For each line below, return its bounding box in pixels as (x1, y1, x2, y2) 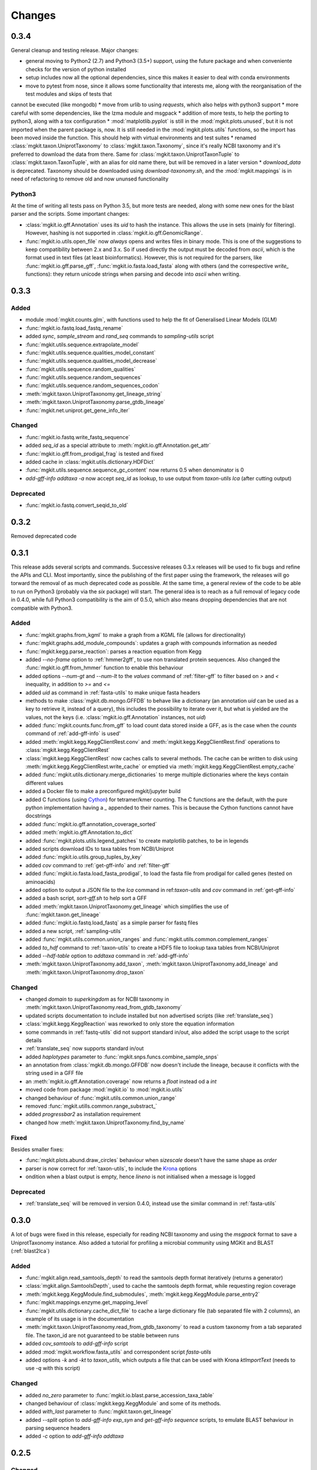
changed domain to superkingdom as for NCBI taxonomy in (25, 995, 170, 1003)
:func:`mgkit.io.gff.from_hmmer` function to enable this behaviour (25, 664, 184, 671)
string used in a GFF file (25, 1070, 83, 1077)
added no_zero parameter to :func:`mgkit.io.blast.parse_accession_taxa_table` (25, 1391, 214, 1399)
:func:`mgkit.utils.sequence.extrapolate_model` (25, 341, 140, 348)
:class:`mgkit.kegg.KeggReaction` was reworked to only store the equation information (25, 1020, 235, 1027)
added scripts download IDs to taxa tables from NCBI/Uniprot (25, 845, 174, 852)
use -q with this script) (25, 1365, 80, 1372)
